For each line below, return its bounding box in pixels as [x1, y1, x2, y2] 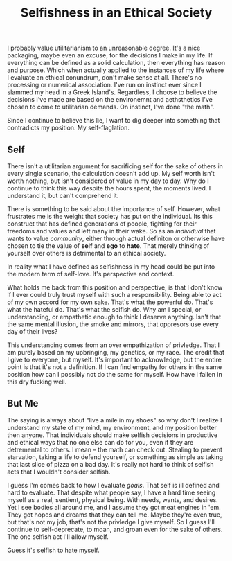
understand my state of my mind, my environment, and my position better [7, 423, 217, 431]
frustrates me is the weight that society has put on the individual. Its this [7, 213, 213, 220]
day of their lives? [7, 328, 58, 335]
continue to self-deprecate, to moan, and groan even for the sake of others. [7, 525, 223, 533]
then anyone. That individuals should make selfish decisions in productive [7, 431, 218, 439]
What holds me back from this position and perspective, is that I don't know [7, 283, 223, 292]
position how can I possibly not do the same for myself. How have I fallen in [7, 371, 223, 378]
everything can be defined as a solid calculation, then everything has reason [7, 59, 226, 67]
